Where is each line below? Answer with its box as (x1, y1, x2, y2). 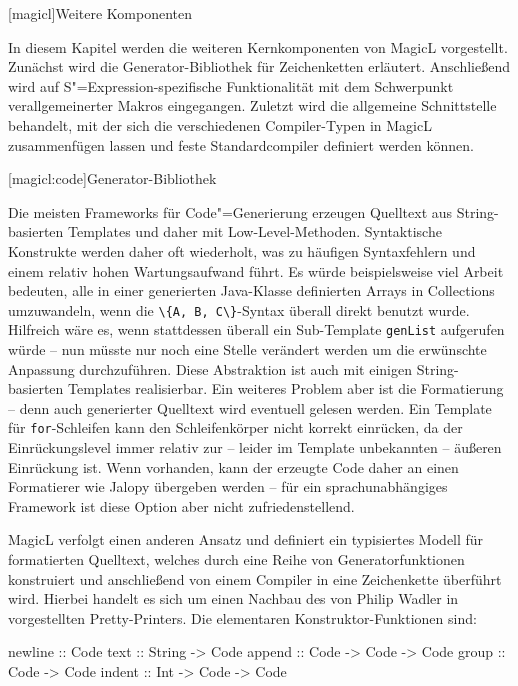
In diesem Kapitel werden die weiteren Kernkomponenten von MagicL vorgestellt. (8, 36, 508, 57)
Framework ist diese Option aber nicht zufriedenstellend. (8, 495, 355, 516)
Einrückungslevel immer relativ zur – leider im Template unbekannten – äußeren (8, 437, 502, 458)
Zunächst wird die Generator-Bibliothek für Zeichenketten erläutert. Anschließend (8, 56, 510, 77)
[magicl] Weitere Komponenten (8, 3, 192, 23)
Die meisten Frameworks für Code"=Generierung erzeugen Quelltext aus (8, 201, 453, 222)
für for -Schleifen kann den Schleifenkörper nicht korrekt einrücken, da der (8, 417, 463, 438)
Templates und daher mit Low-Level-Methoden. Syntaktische (68, 221, 442, 242)
